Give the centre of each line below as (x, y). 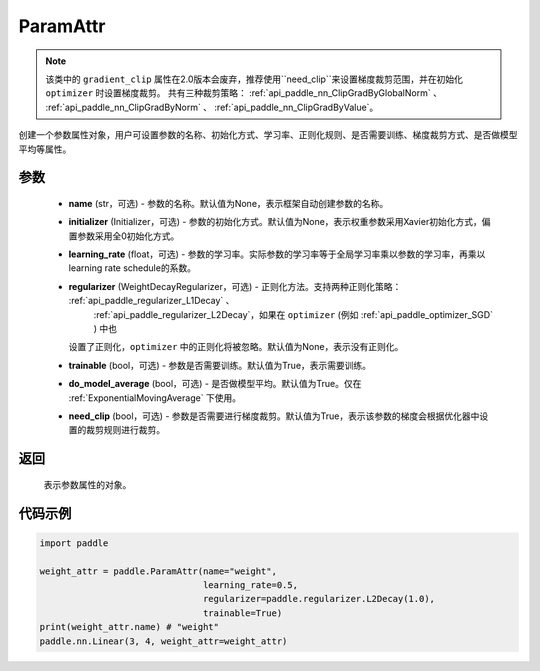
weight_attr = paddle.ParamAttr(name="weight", (158, 571)
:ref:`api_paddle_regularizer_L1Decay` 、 (151, 301)
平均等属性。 (45, 149)
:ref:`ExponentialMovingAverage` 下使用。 (155, 397)
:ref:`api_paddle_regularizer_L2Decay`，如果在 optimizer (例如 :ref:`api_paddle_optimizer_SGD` (293, 314)
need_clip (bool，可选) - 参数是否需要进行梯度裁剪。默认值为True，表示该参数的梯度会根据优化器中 (274, 416)
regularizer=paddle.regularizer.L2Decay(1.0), (318, 599)
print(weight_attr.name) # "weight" (129, 627)
